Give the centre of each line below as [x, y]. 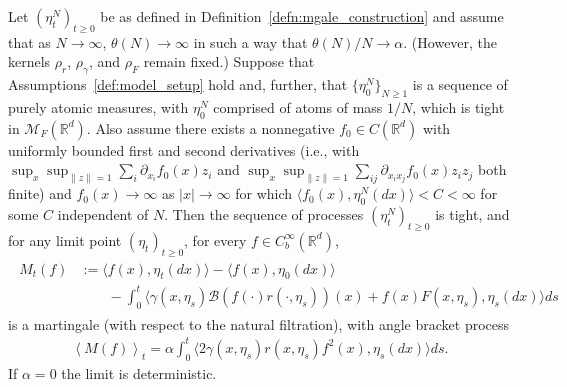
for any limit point [65, 239]
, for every [215, 239]
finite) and [40, 193]
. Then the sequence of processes [264, 213]
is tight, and [472, 213]
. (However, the [450, 41]
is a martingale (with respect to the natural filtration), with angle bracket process [259, 323]
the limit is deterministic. [139, 372]
